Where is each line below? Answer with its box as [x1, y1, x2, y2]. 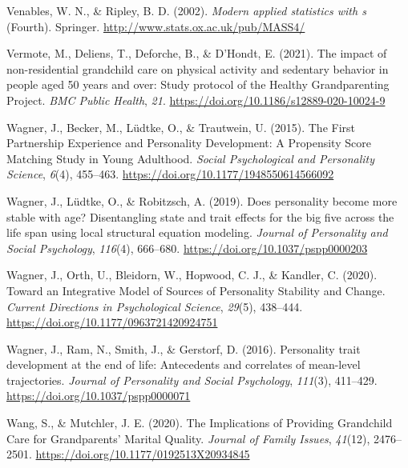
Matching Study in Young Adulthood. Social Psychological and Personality [6, 150, 374, 166]
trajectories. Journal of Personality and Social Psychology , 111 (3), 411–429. [6, 371, 378, 388]
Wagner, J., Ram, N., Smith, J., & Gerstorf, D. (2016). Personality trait [6, 340, 361, 357]
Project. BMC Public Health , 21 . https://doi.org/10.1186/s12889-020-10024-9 [6, 91, 386, 108]
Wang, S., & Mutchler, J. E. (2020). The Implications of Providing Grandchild [6, 414, 393, 431]
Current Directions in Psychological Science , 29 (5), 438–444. [6, 298, 303, 314]
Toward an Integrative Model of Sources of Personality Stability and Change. [6, 282, 386, 298]
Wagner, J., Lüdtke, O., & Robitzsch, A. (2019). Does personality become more [6, 192, 398, 209]
